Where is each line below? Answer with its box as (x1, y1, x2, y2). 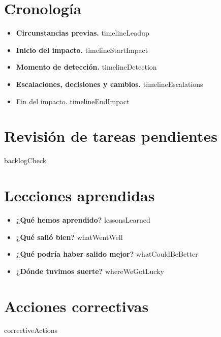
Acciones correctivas (4, 295, 149, 316)
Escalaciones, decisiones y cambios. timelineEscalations (16, 78, 203, 89)
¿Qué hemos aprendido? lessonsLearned (16, 214, 150, 225)
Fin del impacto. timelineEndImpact (16, 96, 130, 106)
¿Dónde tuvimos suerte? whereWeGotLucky (16, 265, 164, 276)
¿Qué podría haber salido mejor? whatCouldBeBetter (16, 249, 198, 259)
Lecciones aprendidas (4, 185, 155, 205)
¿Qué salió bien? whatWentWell (16, 231, 123, 242)
